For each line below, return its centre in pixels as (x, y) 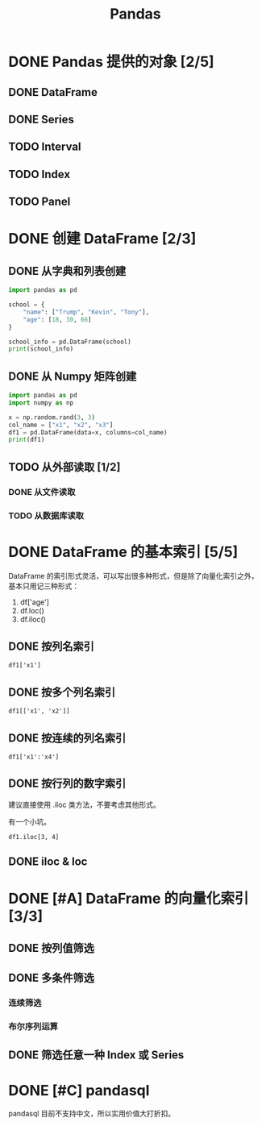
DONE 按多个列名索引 (62, 692)
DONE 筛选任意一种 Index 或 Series (96, 1055)
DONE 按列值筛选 (52, 948)
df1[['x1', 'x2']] (39, 711)
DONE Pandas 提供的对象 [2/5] (112, 62)
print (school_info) (41, 349)
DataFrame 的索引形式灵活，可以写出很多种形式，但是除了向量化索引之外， (133, 575)
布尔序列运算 (33, 1026)
